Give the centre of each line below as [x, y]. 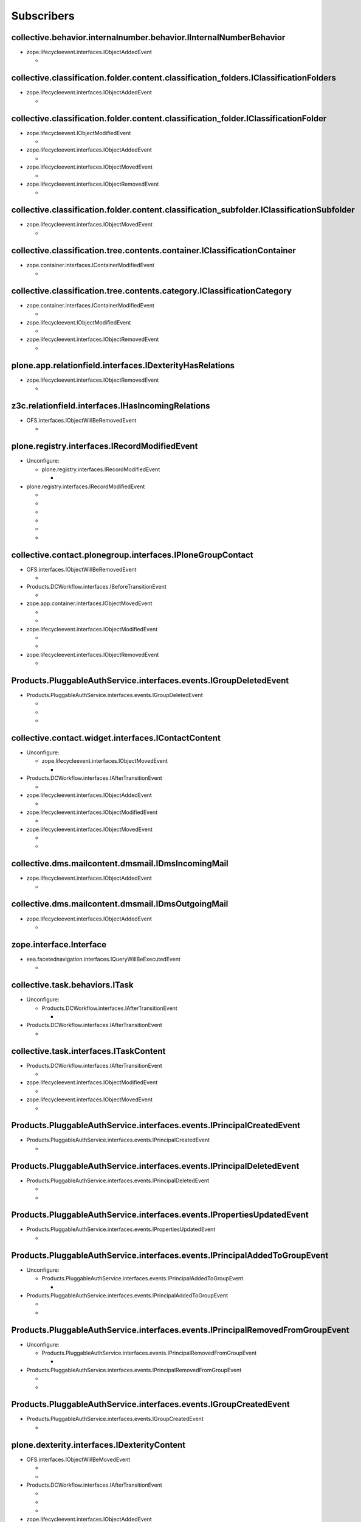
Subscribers [43, 16]
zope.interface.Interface [59, 945]
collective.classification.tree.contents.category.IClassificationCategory [151, 291]
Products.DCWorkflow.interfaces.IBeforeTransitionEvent [96, 586]
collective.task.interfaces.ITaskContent [88, 1051]
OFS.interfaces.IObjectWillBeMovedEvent [78, 1459]
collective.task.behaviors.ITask [72, 985]
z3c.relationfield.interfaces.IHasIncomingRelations [111, 406]
